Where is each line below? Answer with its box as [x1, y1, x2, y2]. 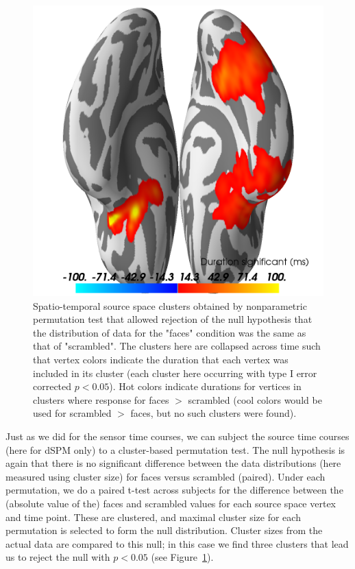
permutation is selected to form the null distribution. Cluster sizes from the [5, 523, 323, 537]
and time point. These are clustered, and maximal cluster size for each [5, 509, 301, 524]
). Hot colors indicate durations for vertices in [109, 379, 302, 394]
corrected [33, 379, 72, 394]
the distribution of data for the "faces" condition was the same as [33, 325, 306, 339]
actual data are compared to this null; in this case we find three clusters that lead [5, 536, 349, 550]
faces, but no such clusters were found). [130, 406, 297, 420]
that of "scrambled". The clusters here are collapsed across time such [33, 339, 321, 353]
